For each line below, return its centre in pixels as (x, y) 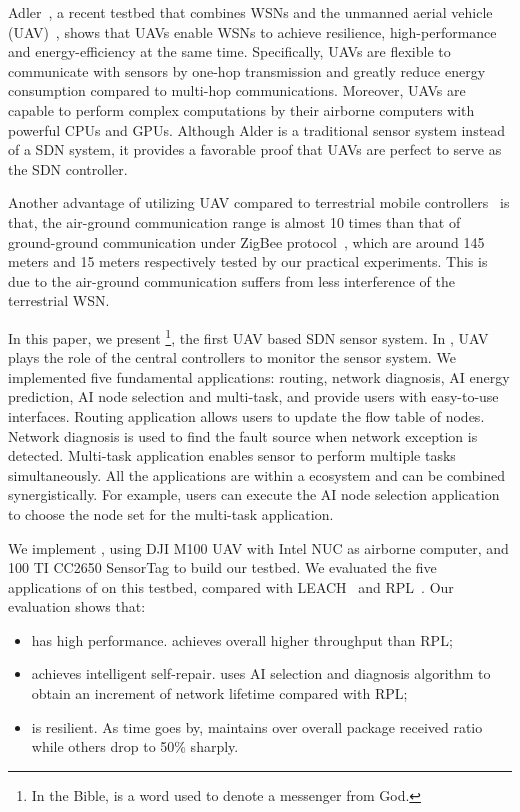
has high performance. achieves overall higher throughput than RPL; (242, 639)
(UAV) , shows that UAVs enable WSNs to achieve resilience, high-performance (252, 31)
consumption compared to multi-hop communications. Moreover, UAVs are (237, 90)
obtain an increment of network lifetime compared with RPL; (219, 693)
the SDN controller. (68, 168)
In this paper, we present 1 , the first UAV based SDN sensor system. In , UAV (248, 336)
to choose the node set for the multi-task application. (171, 513)
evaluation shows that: (77, 606)
